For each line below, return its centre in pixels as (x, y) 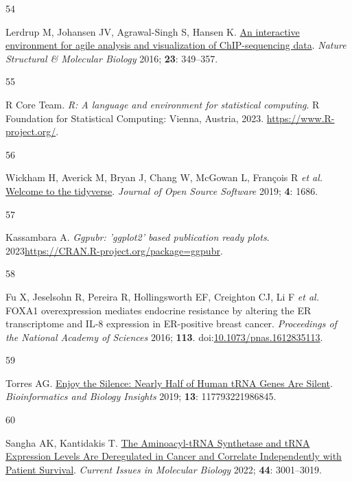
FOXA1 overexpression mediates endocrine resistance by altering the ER (159, 310)
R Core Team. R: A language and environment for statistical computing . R (163, 104)
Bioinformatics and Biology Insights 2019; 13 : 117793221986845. (141, 396)
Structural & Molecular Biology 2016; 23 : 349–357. (112, 58)
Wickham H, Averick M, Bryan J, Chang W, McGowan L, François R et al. (164, 177)
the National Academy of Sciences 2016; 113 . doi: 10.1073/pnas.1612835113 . (164, 337)
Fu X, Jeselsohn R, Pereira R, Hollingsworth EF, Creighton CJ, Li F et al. (162, 296)
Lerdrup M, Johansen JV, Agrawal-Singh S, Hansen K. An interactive (153, 31)
